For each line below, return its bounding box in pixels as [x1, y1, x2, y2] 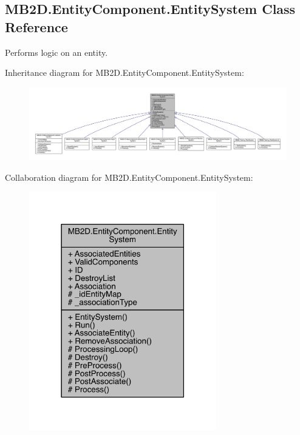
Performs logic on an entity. [5, 46, 108, 58]
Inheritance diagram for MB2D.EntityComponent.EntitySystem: [5, 66, 244, 79]
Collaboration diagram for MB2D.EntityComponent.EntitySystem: [5, 170, 253, 183]
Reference [5, 17, 68, 36]
